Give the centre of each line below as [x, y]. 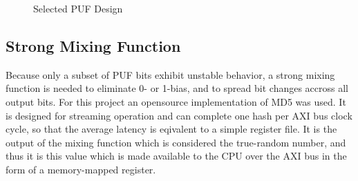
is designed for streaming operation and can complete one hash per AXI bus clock [179, 115]
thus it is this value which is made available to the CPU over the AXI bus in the [176, 156]
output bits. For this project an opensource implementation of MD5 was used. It [176, 101]
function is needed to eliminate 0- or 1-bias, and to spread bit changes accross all [177, 88]
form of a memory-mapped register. [81, 169]
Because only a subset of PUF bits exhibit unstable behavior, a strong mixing [170, 74]
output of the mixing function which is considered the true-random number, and [176, 142]
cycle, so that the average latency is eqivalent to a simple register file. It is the [171, 129]
